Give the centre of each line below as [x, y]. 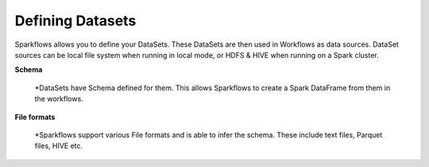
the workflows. [59, 99]
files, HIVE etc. [59, 146]
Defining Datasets [75, 21]
